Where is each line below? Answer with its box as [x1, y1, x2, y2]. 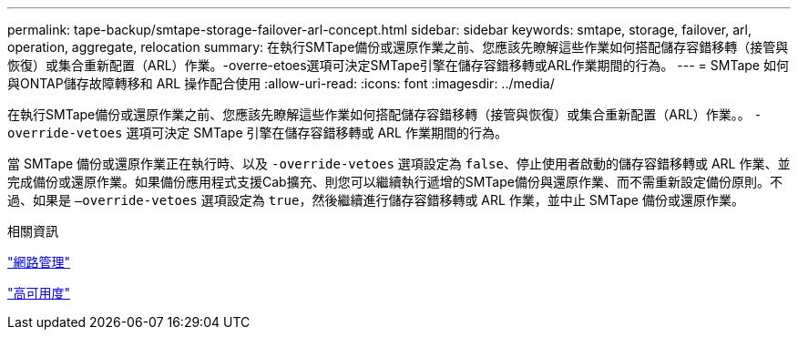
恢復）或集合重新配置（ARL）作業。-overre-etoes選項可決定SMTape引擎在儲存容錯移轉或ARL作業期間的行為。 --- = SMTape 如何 [7, 57, 789, 73]
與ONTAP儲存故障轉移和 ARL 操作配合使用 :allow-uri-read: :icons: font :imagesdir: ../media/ [7, 76, 555, 91]
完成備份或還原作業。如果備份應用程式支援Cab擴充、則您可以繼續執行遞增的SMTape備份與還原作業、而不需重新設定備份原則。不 [7, 174, 783, 189]
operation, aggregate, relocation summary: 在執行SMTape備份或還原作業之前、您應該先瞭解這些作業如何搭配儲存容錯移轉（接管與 [7, 39, 789, 55]
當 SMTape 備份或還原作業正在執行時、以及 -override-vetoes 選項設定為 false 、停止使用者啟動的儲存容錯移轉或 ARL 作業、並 [7, 156, 791, 171]
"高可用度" [7, 285, 71, 301]
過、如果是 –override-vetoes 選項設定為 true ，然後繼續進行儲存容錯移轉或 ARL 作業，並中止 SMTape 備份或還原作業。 [7, 192, 744, 208]
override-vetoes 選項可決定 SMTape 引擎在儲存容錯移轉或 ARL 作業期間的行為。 [7, 125, 507, 140]
